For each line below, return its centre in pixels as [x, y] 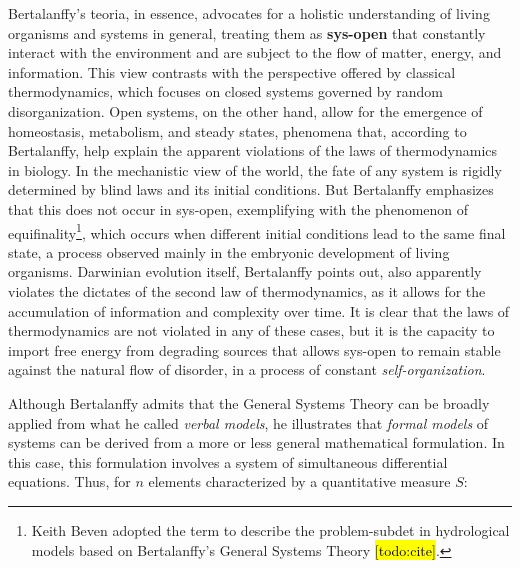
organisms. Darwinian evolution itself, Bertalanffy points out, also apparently [245, 271]
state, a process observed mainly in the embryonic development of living [229, 251]
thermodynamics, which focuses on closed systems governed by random [226, 91]
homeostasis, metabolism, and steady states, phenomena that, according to [237, 130]
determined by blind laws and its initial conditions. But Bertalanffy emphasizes [251, 189]
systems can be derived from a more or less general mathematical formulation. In [256, 442]
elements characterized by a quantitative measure [299, 481]
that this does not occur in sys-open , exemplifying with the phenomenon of [238, 208]
